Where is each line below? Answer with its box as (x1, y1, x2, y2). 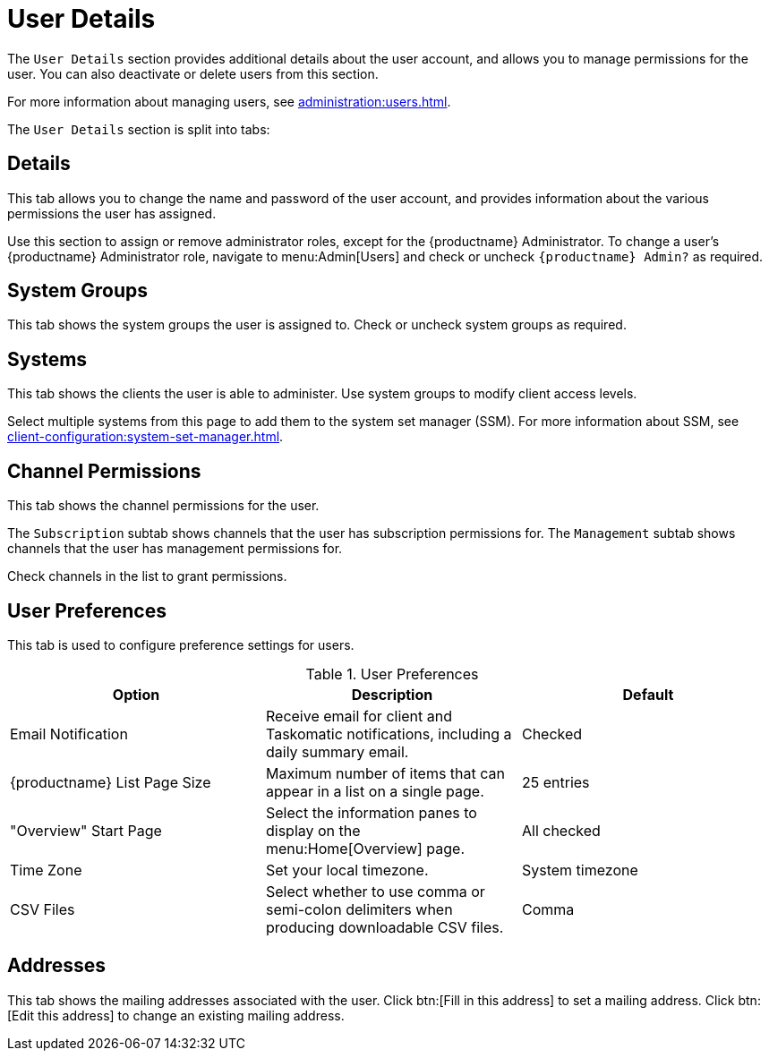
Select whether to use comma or (265, 882, 485, 900)
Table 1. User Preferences (305, 664, 479, 683)
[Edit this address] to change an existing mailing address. (7, 1007, 345, 1023)
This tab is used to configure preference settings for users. (7, 636, 355, 653)
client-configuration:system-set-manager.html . (7, 429, 284, 445)
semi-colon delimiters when (265, 900, 453, 918)
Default (622, 685, 674, 704)
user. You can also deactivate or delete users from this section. (7, 65, 379, 81)
